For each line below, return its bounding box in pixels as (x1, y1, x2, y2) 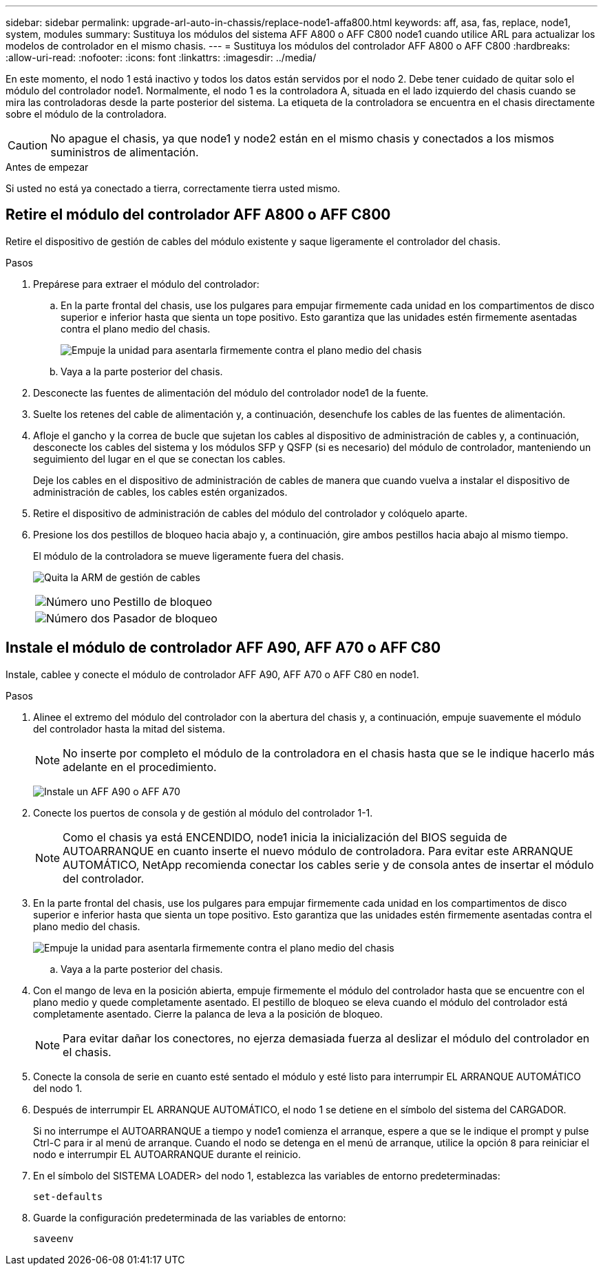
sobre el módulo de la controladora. (6, 108, 167, 120)
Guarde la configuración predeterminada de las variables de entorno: (33, 1211, 346, 1223)
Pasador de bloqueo (113, 611, 218, 625)
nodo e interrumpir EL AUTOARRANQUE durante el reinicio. (33, 1148, 301, 1160)
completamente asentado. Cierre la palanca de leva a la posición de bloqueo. (33, 1007, 383, 1020)
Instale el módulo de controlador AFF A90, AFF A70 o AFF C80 (6, 639, 441, 657)
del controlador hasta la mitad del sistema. (33, 722, 226, 735)
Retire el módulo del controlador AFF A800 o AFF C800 (6, 206, 391, 224)
